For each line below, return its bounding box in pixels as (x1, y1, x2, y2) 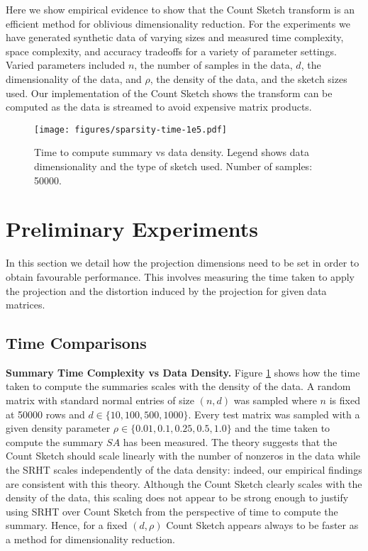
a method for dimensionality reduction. (6, 532, 175, 547)
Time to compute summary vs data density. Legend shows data (34, 145, 309, 160)
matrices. (6, 297, 45, 312)
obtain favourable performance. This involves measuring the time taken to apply (6, 269, 355, 284)
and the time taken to (235, 421, 330, 435)
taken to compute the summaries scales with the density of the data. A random (6, 379, 351, 394)
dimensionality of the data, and (6, 71, 142, 86)
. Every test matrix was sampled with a (188, 406, 360, 421)
